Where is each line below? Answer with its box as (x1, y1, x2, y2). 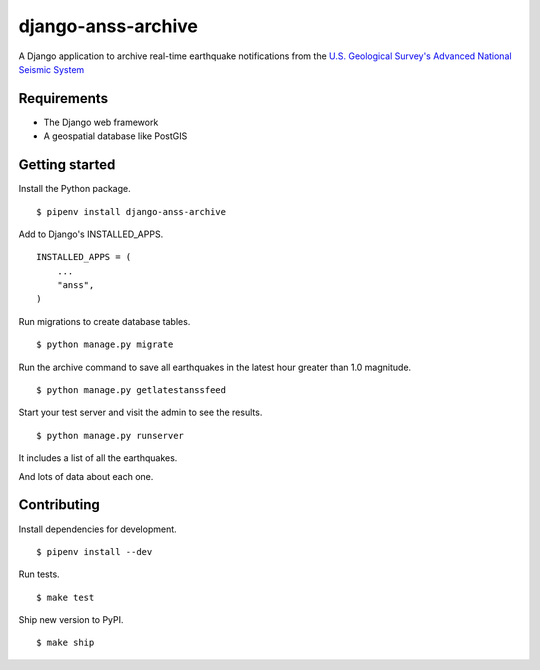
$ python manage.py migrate (36, 339, 174, 350)
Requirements (18, 90, 109, 107)
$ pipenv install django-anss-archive (36, 206, 227, 217)
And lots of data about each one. (18, 470, 154, 482)
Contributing (18, 496, 100, 514)
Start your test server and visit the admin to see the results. (18, 406, 263, 419)
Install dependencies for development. (18, 523, 177, 535)
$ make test (36, 591, 95, 603)
